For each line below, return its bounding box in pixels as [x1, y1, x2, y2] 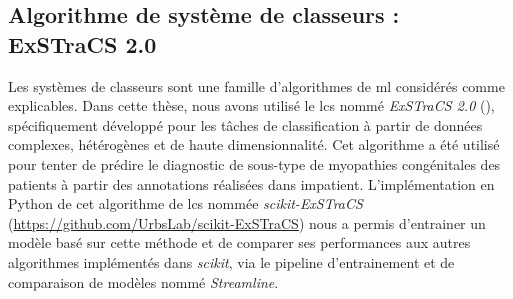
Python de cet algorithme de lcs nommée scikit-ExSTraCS [8, 193, 363, 214]
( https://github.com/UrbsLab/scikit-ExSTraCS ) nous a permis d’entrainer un [8, 212, 486, 233]
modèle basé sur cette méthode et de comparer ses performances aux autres [8, 232, 471, 253]
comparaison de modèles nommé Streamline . [8, 271, 279, 292]
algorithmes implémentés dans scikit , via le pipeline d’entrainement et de [8, 251, 455, 272]
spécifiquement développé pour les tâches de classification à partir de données [8, 114, 483, 135]
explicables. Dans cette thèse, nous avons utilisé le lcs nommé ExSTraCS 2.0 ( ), [8, 95, 495, 116]
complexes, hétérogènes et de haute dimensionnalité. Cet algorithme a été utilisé [8, 134, 500, 155]
